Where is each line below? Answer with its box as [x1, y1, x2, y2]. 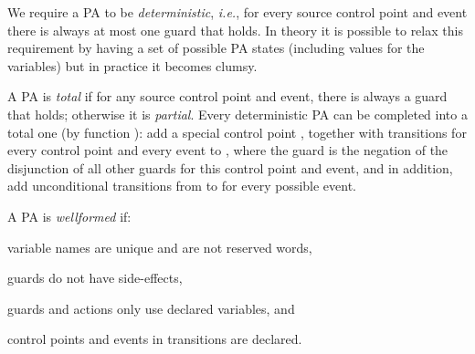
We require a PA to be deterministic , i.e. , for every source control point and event [7, 3, 468, 21]
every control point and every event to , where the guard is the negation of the [7, 141, 449, 160]
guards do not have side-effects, [7, 268, 183, 287]
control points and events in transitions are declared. [7, 329, 302, 349]
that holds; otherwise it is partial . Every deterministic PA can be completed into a [7, 104, 468, 123]
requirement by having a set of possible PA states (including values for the [7, 38, 425, 57]
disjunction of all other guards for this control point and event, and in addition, [7, 158, 453, 177]
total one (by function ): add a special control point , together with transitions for [7, 122, 467, 141]
